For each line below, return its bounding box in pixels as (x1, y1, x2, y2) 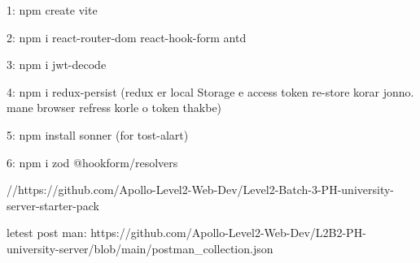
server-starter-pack (7, 196, 99, 213)
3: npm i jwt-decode (7, 56, 107, 73)
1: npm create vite (7, 2, 98, 18)
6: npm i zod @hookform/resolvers (7, 153, 178, 170)
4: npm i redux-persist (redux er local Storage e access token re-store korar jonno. (7, 83, 414, 100)
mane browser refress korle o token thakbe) (7, 99, 222, 116)
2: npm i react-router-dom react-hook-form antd (7, 28, 247, 45)
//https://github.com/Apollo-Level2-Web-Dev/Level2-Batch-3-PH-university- (7, 181, 394, 198)
